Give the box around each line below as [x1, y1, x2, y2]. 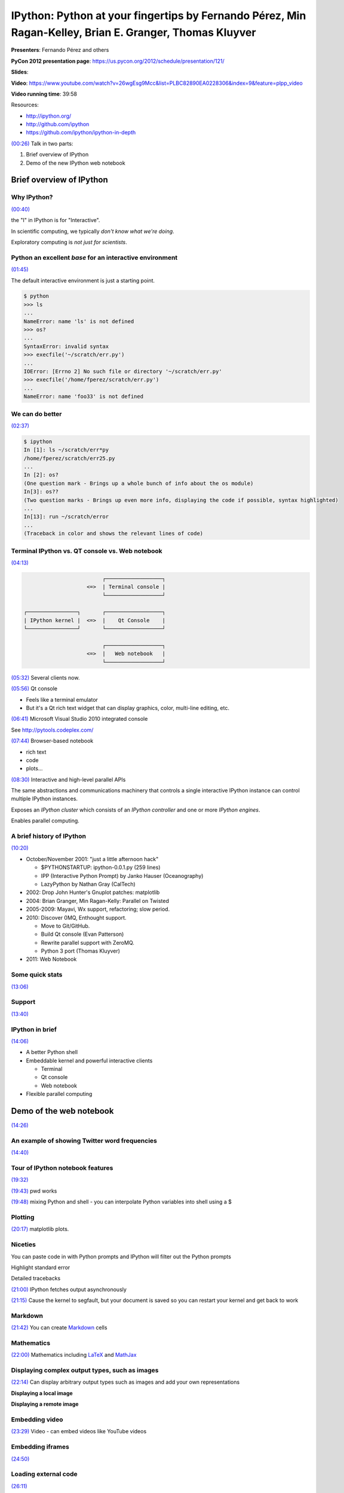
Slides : [11, 69, 29, 76]
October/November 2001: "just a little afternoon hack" [26, 855, 159, 862]
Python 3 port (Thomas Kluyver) [41, 947, 121, 955]
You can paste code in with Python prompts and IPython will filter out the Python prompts [11, 1253, 231, 1260]
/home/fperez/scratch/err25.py [23, 454, 116, 462]
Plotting [11, 1213, 35, 1221]
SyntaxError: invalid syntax [23, 343, 109, 349]
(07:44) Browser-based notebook [11, 738, 94, 745]
